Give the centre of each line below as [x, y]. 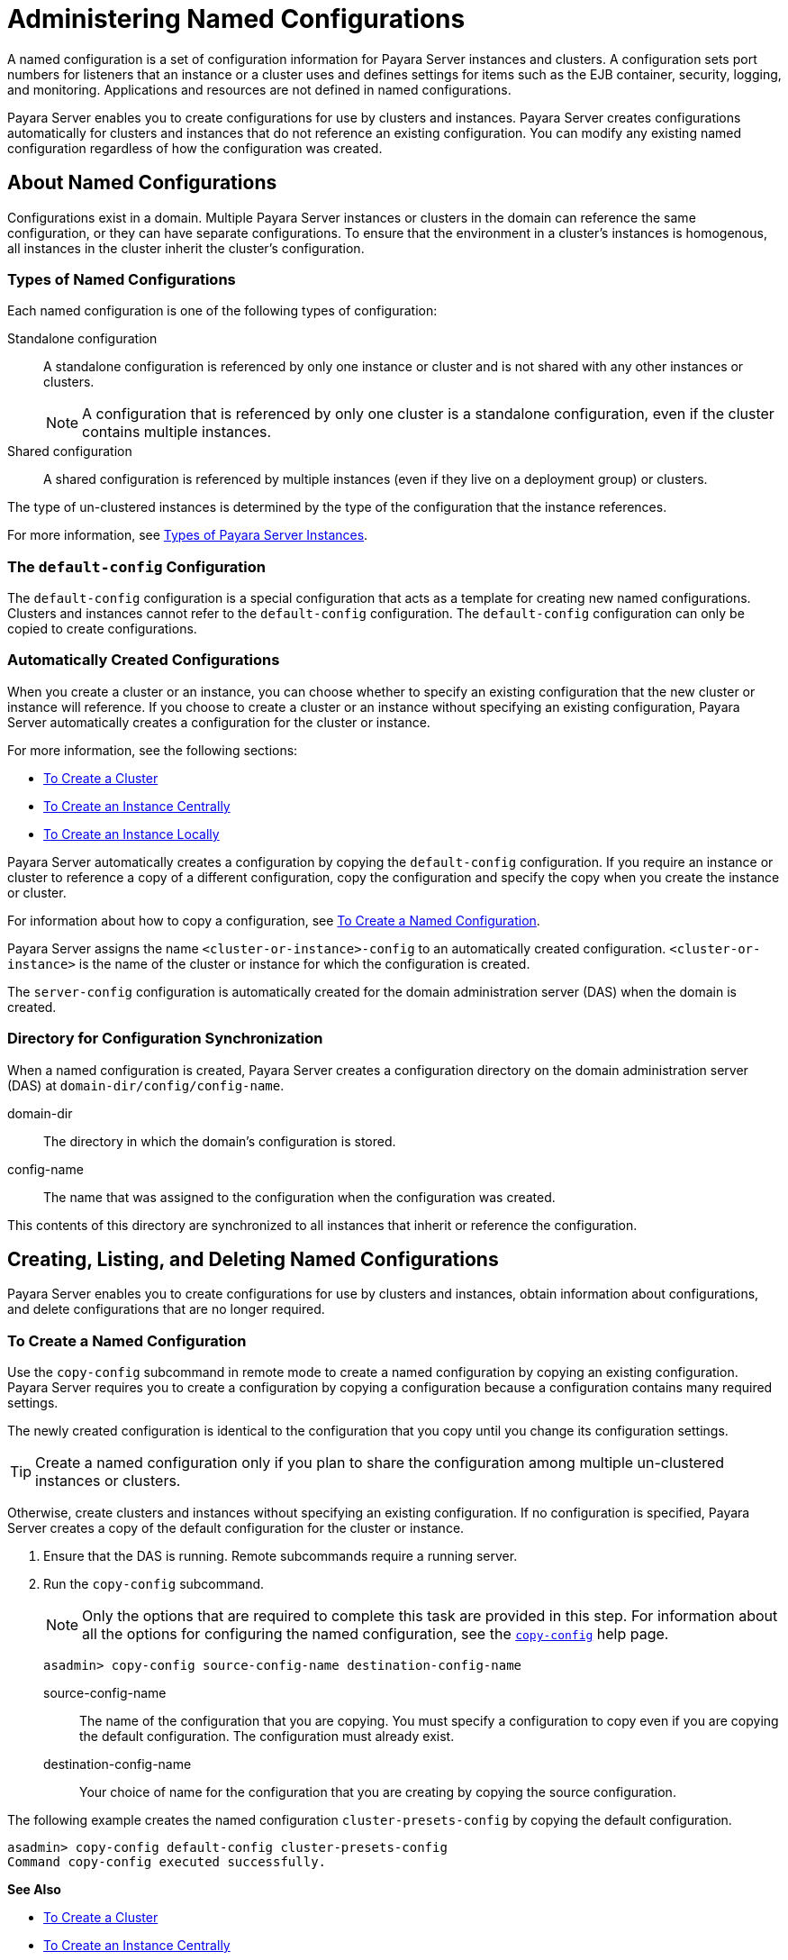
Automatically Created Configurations [144, 660]
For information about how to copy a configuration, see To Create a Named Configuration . [274, 920]
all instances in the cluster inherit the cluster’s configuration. [186, 248]
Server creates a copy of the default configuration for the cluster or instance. [236, 1528]
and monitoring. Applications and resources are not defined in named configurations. [259, 89]
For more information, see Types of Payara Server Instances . [188, 535]
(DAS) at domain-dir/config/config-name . [146, 1085]
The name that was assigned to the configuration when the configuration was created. [299, 1197]
